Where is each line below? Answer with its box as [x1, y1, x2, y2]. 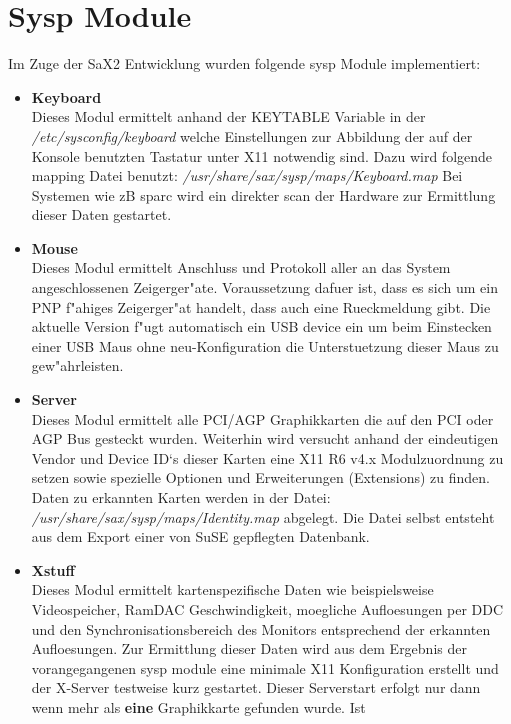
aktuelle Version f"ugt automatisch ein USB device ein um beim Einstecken [31, 316, 492, 337]
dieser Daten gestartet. [31, 204, 172, 225]
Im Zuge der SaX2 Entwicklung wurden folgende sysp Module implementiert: [8, 53, 481, 74]
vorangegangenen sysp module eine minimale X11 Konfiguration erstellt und [31, 657, 499, 678]
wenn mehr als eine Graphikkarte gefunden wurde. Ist [31, 696, 366, 717]
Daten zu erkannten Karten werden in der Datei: [31, 487, 331, 507]
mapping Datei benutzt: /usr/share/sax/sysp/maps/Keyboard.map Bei [31, 165, 463, 186]
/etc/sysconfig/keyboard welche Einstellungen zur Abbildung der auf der [31, 125, 473, 146]
